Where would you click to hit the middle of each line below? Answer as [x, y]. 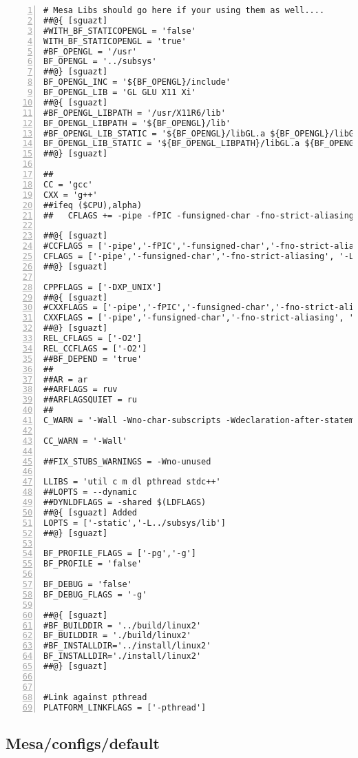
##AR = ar [66, 379]
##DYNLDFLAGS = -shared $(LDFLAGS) [125, 502]
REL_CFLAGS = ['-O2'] [93, 338]
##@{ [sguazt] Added [91, 512]
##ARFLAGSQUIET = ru [91, 400]
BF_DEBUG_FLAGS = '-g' [95, 594]
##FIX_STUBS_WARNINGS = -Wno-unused [127, 461]
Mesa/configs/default [83, 742]
